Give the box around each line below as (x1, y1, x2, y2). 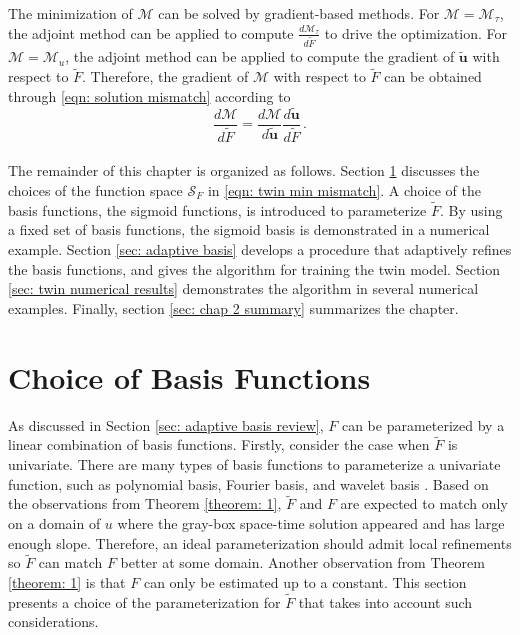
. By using (439, 199, 503, 220)
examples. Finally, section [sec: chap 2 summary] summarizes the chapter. (8, 297, 459, 318)
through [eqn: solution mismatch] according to (8, 85, 291, 106)
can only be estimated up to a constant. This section (143, 571, 467, 592)
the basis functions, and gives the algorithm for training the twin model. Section (8, 258, 501, 279)
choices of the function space (8, 180, 183, 200)
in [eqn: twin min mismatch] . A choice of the (207, 180, 481, 200)
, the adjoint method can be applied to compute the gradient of (65, 46, 455, 67)
